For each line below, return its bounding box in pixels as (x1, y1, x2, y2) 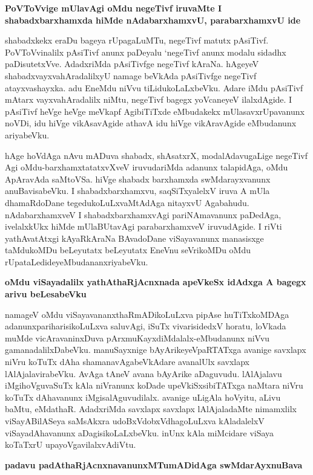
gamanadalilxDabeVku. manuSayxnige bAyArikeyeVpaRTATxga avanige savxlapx (5, 343, 306, 356)
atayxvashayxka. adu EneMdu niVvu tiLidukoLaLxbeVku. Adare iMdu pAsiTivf (5, 81, 303, 94)
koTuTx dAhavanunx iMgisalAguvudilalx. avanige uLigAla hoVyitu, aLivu (5, 390, 281, 403)
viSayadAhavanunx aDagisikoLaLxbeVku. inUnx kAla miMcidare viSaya (5, 426, 274, 439)
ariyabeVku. (5, 128, 50, 141)
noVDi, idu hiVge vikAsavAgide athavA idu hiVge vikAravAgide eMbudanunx (5, 117, 297, 129)
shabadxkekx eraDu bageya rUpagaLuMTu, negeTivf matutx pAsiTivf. (5, 34, 269, 47)
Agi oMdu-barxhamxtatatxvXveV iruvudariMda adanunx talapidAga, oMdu (5, 161, 288, 173)
